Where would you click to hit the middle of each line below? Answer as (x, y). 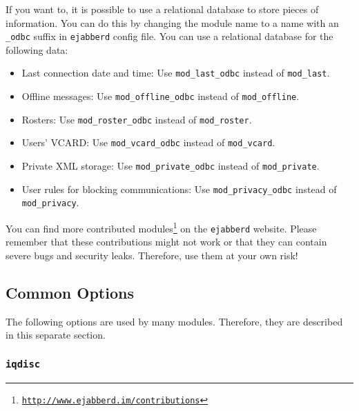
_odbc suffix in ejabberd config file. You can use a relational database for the (169, 36)
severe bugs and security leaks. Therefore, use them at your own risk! (152, 255)
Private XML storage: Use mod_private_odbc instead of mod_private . (171, 166)
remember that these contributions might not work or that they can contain (166, 242)
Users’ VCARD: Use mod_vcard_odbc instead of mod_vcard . (148, 142)
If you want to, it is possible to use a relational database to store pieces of (162, 9)
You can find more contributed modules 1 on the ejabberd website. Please (161, 227)
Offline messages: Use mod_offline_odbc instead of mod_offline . (161, 96)
